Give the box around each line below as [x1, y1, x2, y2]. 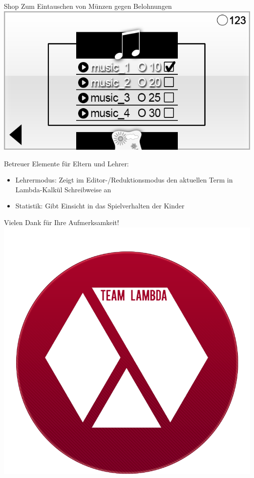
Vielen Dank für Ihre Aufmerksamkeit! [4, 217, 119, 228]
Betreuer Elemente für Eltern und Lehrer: [4, 158, 129, 168]
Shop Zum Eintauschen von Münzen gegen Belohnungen [4, 1, 172, 11]
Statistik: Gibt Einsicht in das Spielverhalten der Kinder [15, 201, 185, 211]
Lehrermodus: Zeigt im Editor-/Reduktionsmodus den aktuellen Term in [15, 175, 233, 185]
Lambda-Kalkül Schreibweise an [15, 184, 111, 194]
